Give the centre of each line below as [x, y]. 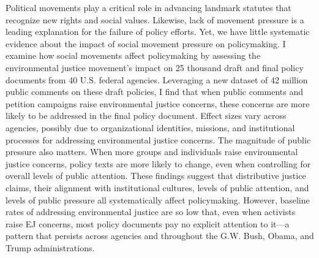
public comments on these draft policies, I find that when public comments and [155, 92]
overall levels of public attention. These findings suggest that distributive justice [156, 176]
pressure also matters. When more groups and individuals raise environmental [152, 152]
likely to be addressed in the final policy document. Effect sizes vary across [146, 116]
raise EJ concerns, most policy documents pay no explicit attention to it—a [148, 223]
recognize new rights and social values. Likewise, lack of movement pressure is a [155, 19]
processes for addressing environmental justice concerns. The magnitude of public [158, 139]
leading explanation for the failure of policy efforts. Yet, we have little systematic [158, 32]
